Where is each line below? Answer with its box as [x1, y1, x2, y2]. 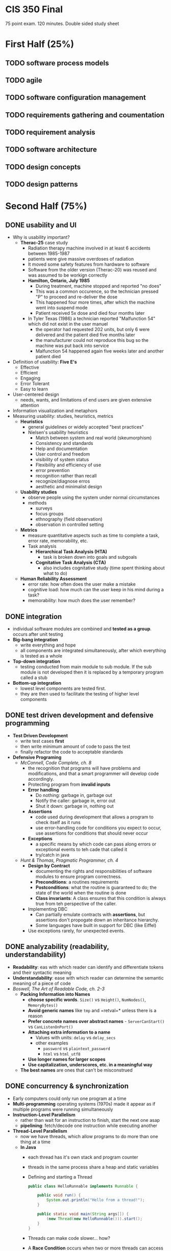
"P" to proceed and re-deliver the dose [35, 294, 117, 300]
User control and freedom [35, 451, 90, 457]
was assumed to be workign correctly [28, 272, 108, 279]
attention [20, 402, 39, 409]
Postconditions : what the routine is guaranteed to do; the [35, 884, 157, 890]
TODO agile [5, 76, 42, 85]
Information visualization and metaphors [12, 408, 98, 414]
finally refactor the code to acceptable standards [20, 748, 124, 755]
